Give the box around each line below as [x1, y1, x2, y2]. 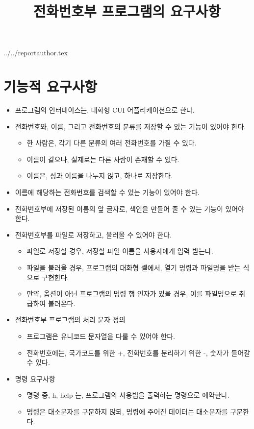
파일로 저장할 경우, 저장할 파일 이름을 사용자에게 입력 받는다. [26, 246, 213, 256]
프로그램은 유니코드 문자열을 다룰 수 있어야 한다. [26, 331, 175, 341]
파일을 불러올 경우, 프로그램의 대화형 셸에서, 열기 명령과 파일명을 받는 [26, 262, 241, 273]
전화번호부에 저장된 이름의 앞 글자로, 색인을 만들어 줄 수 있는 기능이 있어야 [15, 203, 245, 214]
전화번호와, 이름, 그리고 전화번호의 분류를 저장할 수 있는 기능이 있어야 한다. [15, 121, 246, 131]
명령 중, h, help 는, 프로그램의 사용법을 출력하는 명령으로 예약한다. [26, 390, 229, 400]
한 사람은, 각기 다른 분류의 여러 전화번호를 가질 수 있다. [26, 138, 197, 148]
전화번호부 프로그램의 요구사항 [33, 1, 221, 21]
